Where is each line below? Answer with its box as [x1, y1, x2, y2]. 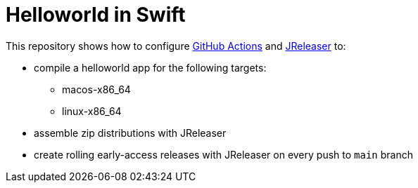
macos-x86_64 [62, 83, 131, 95]
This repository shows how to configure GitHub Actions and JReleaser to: [6, 39, 346, 52]
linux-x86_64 [62, 105, 122, 117]
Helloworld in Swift [6, 3, 186, 27]
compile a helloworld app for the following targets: [34, 61, 267, 74]
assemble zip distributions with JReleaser [34, 126, 227, 139]
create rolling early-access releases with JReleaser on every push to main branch [34, 148, 413, 161]
